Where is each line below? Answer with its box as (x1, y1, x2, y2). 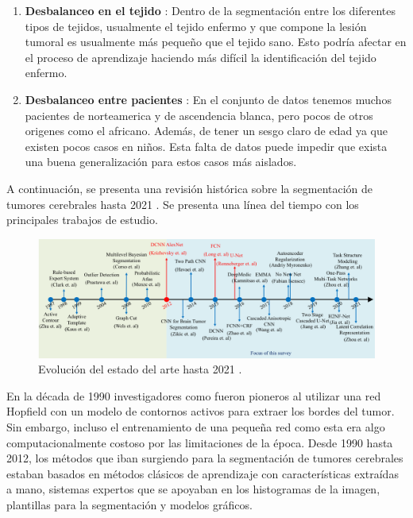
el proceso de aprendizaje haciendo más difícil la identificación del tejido (25, 48, 376, 65)
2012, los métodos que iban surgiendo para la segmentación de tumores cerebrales (6, 450, 403, 466)
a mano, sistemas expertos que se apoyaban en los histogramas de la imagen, (6, 481, 380, 497)
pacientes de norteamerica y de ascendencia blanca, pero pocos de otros (25, 106, 373, 123)
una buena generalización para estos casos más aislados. (25, 153, 297, 170)
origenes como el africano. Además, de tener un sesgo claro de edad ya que (25, 122, 388, 139)
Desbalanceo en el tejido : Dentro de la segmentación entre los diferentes (25, 2, 396, 18)
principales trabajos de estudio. (6, 211, 158, 228)
